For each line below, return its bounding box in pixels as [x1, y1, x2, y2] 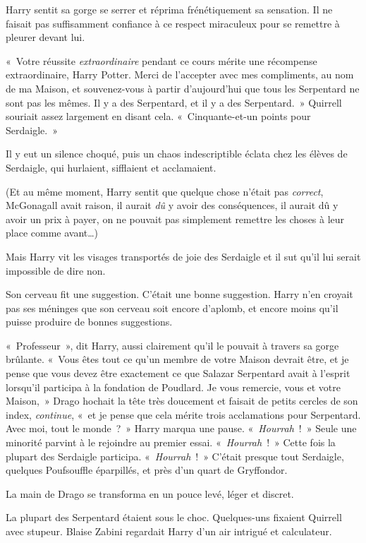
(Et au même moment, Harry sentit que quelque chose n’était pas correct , [6, 184, 324, 198]
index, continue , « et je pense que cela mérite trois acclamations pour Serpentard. [6, 407, 361, 422]
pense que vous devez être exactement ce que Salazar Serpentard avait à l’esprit [6, 366, 350, 381]
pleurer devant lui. [6, 30, 85, 44]
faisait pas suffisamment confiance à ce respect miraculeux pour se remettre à [6, 16, 340, 30]
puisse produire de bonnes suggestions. [6, 314, 173, 329]
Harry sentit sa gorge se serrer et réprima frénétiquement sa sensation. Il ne [6, 2, 333, 16]
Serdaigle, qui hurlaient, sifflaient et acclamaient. [6, 160, 216, 174]
